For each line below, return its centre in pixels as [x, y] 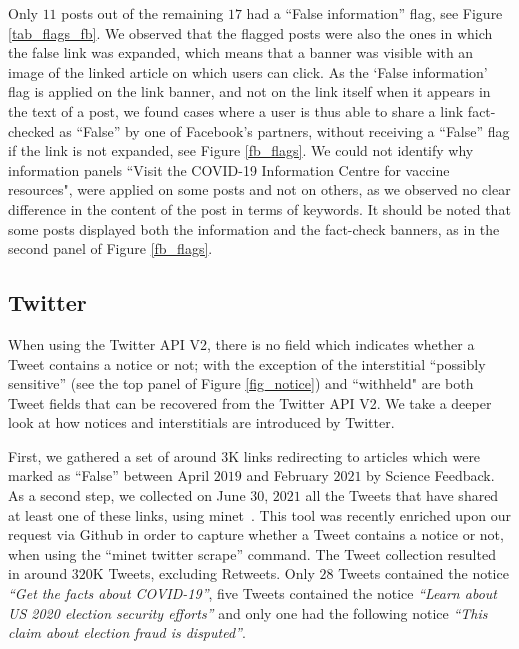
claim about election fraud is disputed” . [127, 632]
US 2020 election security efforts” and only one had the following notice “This [248, 612]
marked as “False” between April [109, 475]
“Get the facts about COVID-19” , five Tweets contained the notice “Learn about [252, 593]
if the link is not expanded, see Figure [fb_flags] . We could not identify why [241, 150]
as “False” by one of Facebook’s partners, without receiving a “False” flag [284, 130]
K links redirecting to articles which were [354, 455]
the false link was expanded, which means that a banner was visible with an [241, 52]
